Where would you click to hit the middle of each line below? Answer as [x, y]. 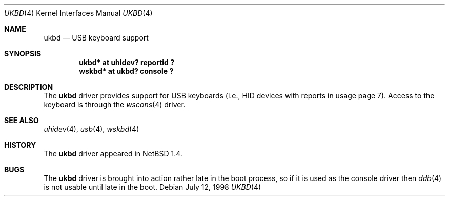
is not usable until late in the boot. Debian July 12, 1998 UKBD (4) [152, 187]
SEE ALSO [22, 120]
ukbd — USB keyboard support [96, 38]
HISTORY [20, 145]
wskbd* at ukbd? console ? [126, 71]
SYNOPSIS [23, 54]
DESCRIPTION [29, 87]
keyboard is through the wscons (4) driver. [115, 104]
